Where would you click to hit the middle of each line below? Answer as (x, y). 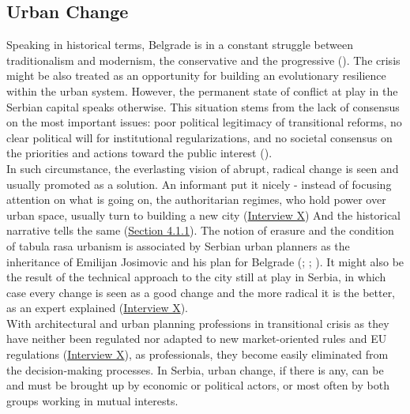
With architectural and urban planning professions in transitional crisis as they (198, 323)
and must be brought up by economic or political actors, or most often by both (198, 385)
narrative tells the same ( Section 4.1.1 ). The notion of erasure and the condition (200, 230)
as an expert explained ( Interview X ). (98, 308)
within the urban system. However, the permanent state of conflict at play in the (202, 90)
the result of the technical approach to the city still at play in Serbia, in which (196, 277)
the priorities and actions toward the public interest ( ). (139, 153)
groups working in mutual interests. (92, 400)
